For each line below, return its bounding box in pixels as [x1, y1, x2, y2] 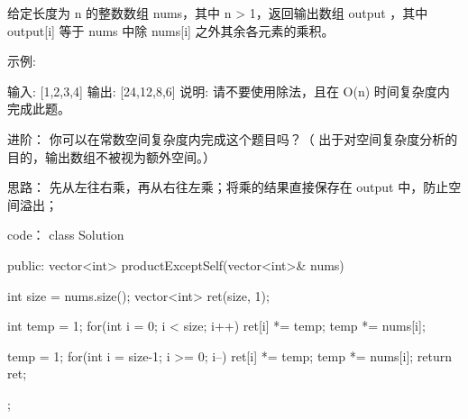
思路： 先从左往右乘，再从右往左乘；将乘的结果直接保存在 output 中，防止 [7, 178, 449, 196]
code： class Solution [7, 225, 124, 244]
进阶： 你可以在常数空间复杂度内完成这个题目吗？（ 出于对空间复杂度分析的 [7, 129, 458, 148]
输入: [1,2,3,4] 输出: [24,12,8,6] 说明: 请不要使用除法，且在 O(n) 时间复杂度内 [7, 81, 450, 100]
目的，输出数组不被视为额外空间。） [7, 147, 216, 166]
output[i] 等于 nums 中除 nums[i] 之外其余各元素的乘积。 [7, 21, 335, 40]
